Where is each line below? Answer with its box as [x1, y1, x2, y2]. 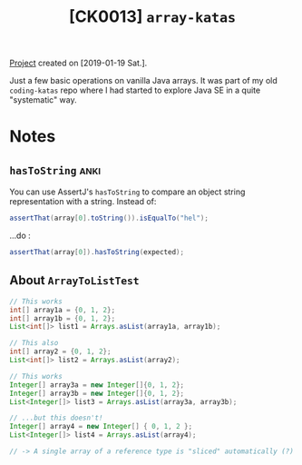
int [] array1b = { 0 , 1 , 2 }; [9, 313, 116, 323]
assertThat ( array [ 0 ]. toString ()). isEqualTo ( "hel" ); [9, 213, 209, 223]
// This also [9, 339, 59, 348]
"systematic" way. [9, 94, 77, 105]
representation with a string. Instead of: [9, 196, 157, 207]
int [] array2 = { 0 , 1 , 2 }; [9, 347, 112, 356]
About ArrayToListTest [9, 272, 140, 288]
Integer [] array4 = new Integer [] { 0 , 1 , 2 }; [9, 422, 193, 431]
